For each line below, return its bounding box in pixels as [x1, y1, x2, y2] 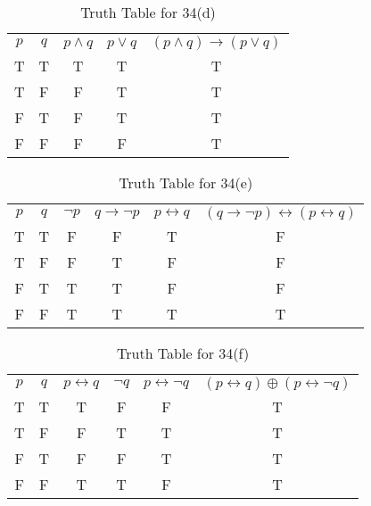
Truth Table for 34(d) [80, 2, 216, 22]
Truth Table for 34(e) [119, 172, 253, 193]
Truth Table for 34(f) [117, 343, 250, 363]
